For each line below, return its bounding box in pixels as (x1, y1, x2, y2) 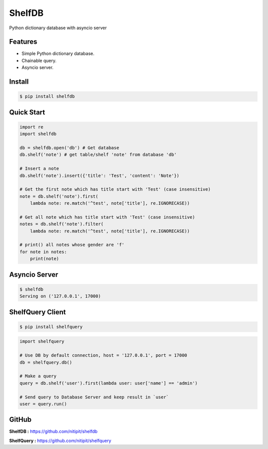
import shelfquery (19, 338, 65, 344)
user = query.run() (19, 401, 67, 406)
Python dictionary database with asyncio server (9, 25, 107, 31)
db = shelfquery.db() (19, 359, 72, 365)
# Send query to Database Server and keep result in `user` (19, 394, 169, 400)
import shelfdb (19, 131, 57, 137)
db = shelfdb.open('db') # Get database (19, 145, 119, 151)
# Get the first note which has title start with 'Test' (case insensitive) (19, 186, 211, 192)
